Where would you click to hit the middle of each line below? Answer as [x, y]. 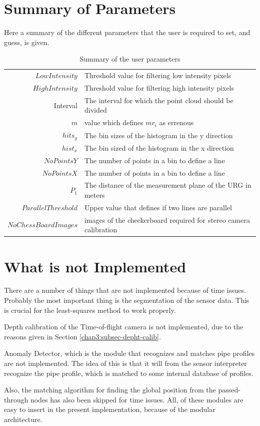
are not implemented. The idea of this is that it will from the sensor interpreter [125, 363]
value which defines [114, 122]
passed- [229, 390]
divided [95, 110]
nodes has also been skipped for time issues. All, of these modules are [137, 399]
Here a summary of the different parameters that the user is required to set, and [127, 32]
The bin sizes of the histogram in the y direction [158, 135]
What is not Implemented [95, 266]
